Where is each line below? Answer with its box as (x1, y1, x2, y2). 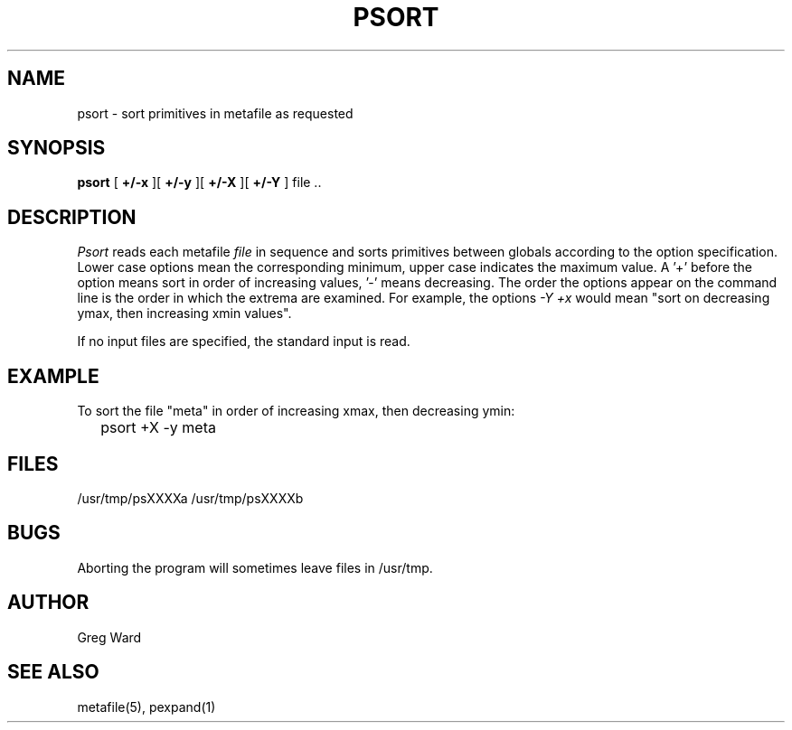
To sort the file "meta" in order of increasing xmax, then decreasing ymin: (77, 403, 515, 419)
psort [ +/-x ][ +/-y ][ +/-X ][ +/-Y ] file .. (77, 174, 322, 191)
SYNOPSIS (7, 136, 106, 160)
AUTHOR (7, 591, 90, 614)
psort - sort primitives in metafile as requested (77, 105, 354, 121)
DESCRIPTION (7, 205, 137, 229)
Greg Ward (77, 629, 142, 645)
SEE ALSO (7, 660, 99, 684)
